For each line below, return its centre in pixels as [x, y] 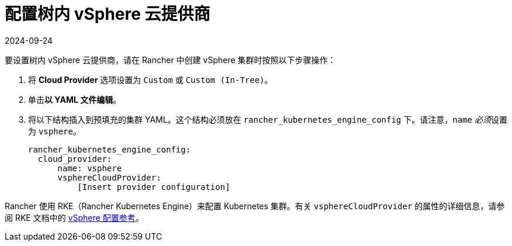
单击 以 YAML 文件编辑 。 [75, 99]
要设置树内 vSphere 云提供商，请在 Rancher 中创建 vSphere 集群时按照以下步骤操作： [170, 60]
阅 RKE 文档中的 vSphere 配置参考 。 [74, 217]
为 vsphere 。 [55, 131]
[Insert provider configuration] [154, 187]
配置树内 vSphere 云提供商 [108, 14]
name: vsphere [90, 168]
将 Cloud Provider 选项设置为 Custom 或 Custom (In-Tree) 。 [151, 79]
